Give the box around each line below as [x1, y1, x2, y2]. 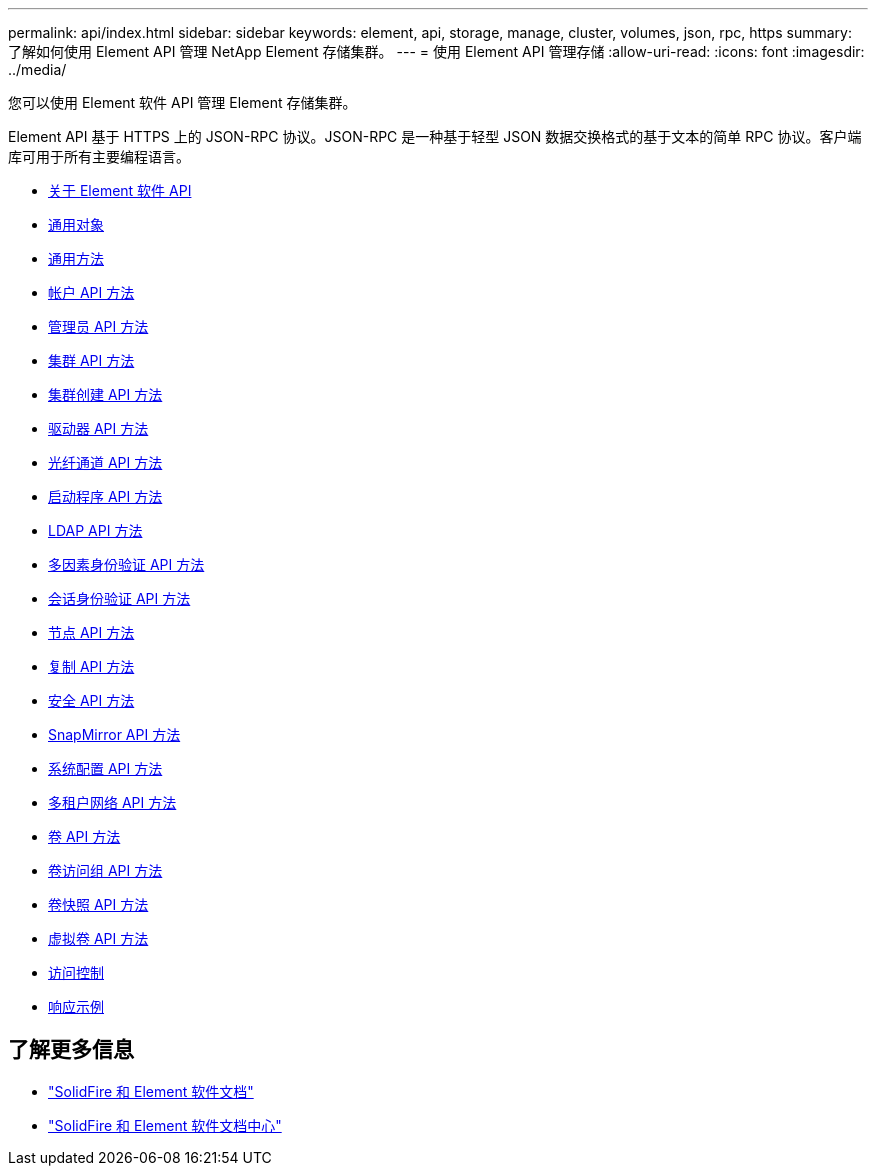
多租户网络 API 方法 [48, 794, 177, 811]
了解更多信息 [8, 1037, 134, 1063]
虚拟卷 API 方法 [48, 930, 149, 947]
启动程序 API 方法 [48, 488, 163, 505]
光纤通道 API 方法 [48, 454, 163, 471]
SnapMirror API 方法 [48, 726, 181, 743]
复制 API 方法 [48, 658, 135, 675]
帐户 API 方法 [48, 284, 135, 301]
